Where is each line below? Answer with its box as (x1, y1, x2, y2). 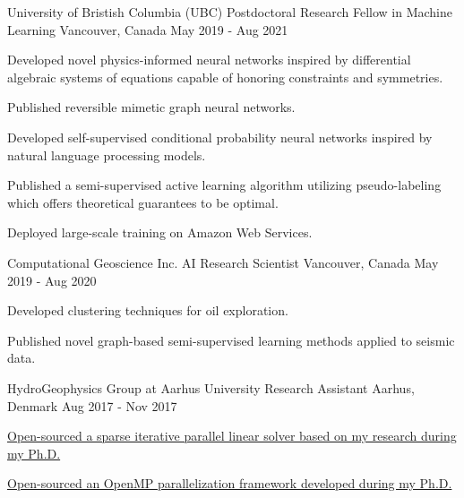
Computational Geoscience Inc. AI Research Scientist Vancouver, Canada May (7, 253, 439, 271)
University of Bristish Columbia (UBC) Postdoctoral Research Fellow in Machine (7, 3, 452, 21)
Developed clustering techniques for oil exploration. (7, 301, 288, 320)
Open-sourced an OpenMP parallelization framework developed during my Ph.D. (7, 474, 452, 493)
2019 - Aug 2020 (7, 270, 97, 289)
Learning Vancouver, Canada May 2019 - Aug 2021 (7, 20, 288, 39)
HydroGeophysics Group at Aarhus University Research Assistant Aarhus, (7, 378, 415, 397)
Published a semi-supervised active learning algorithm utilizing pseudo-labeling (7, 176, 442, 194)
